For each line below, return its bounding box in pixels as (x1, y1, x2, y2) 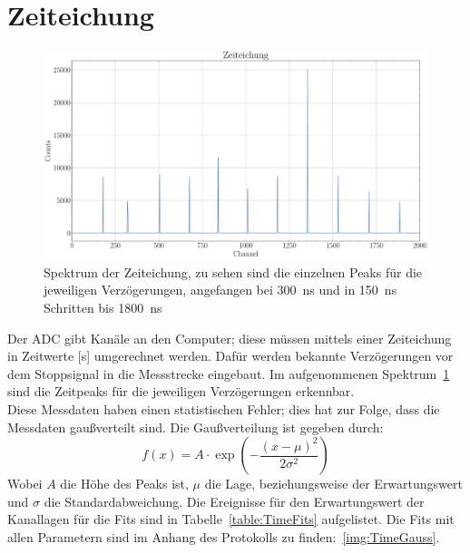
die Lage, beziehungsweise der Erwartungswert (204, 474, 463, 493)
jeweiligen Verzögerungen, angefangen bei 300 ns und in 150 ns (44, 280, 397, 299)
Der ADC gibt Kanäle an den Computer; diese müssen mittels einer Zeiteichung (7, 328, 452, 347)
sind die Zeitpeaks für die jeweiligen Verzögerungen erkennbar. (7, 382, 355, 401)
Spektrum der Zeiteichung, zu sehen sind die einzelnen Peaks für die (44, 262, 423, 281)
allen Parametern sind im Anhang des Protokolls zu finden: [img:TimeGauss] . (7, 527, 440, 546)
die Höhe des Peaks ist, (60, 474, 189, 493)
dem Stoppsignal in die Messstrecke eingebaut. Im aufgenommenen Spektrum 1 (7, 364, 450, 383)
